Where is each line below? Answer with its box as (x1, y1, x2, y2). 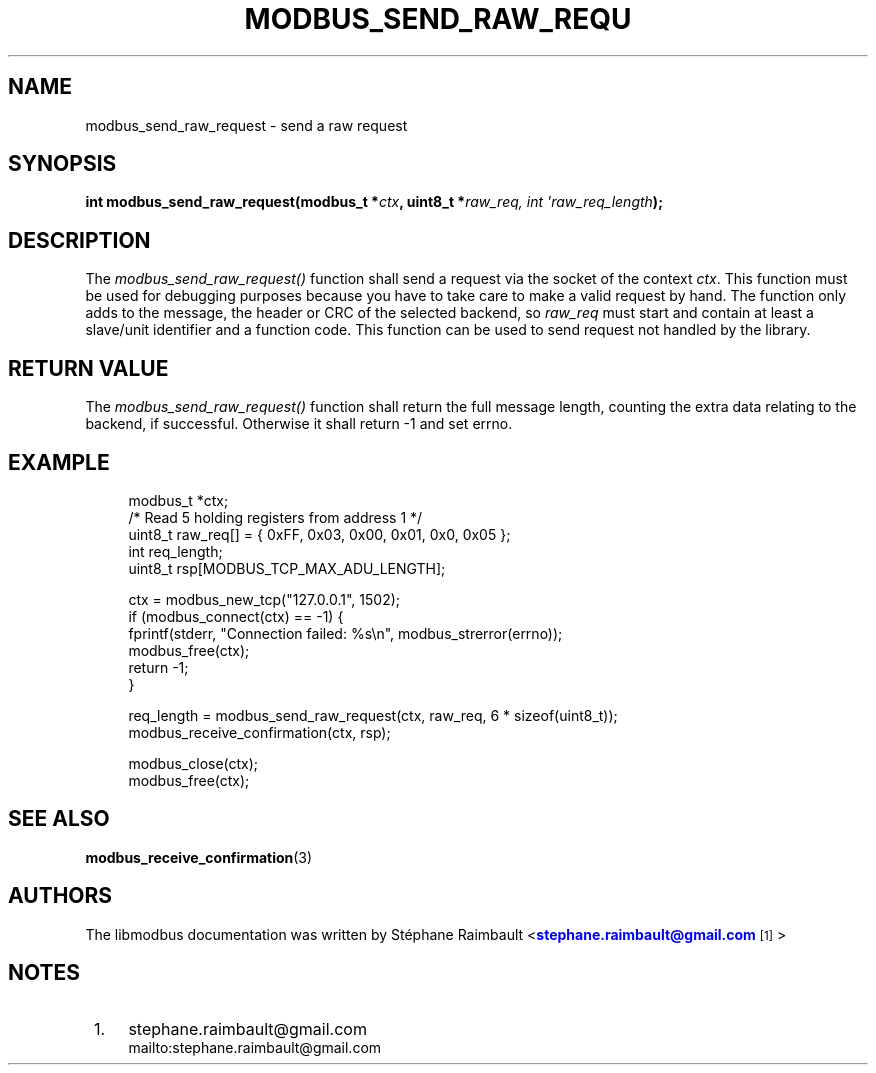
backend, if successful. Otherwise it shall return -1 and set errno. (85, 415, 513, 433)
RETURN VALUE (8, 355, 169, 381)
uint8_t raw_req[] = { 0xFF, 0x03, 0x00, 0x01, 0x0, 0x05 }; (128, 525, 511, 543)
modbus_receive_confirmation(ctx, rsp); (128, 723, 391, 741)
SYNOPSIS (8, 151, 117, 177)
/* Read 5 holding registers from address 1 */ (128, 508, 423, 526)
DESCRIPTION (8, 227, 151, 253)
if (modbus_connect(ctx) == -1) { (128, 607, 344, 625)
